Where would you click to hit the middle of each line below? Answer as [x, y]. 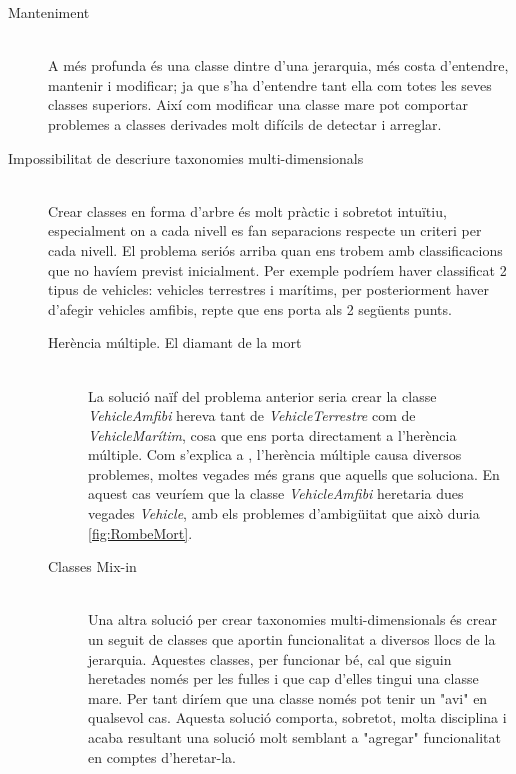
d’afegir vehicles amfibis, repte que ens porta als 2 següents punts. [250, 308]
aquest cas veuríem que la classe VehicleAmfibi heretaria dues [276, 493]
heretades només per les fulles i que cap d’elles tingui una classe [283, 678]
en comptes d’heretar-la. [162, 756]
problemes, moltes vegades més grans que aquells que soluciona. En [294, 473]
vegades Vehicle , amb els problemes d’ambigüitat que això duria [284, 513]
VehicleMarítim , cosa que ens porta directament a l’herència [272, 434]
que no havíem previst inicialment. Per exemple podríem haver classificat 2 [277, 269]
